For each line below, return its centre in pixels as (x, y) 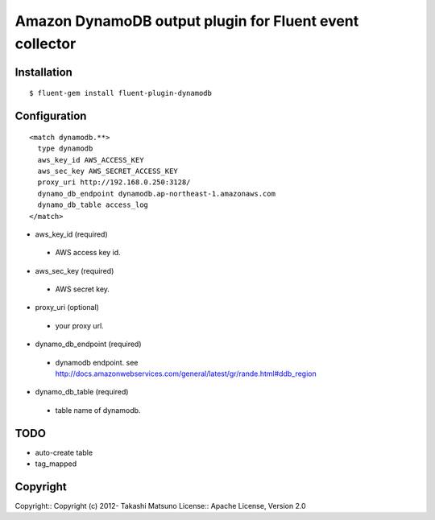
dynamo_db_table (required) (82, 392)
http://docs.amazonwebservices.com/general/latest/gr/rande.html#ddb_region (186, 373)
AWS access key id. (88, 253)
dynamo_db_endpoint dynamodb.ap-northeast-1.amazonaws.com (156, 194)
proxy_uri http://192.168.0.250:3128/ (114, 182)
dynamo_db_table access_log (93, 205)
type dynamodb (65, 149)
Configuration (51, 116)
